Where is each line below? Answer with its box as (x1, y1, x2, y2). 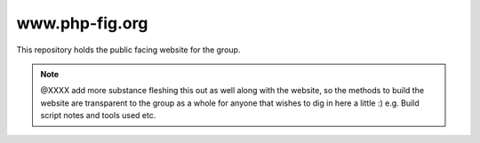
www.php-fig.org (16, 13, 148, 33)
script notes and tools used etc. (40, 110, 156, 121)
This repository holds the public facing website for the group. (16, 44, 241, 55)
